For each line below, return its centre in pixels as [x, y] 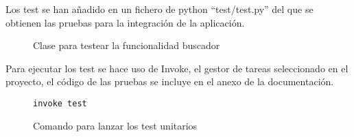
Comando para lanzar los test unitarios [115, 125]
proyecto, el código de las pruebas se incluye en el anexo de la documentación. [170, 81]
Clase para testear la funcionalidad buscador [127, 45]
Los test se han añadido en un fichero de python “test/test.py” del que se [160, 9]
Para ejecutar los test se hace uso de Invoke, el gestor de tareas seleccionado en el [177, 68]
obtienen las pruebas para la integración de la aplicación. [125, 22]
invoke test [60, 103]
